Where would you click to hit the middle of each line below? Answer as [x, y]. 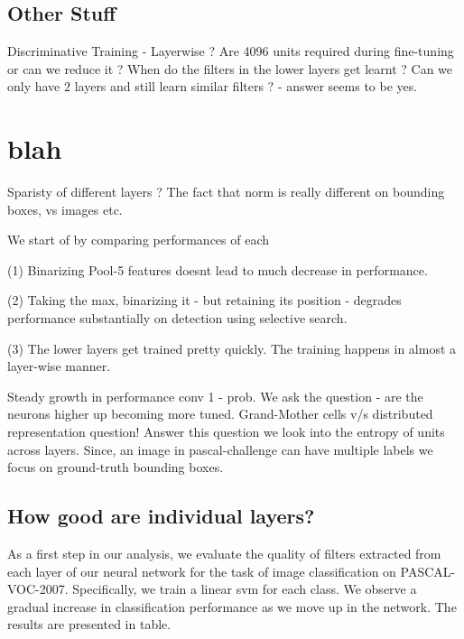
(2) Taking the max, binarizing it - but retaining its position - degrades [204, 300]
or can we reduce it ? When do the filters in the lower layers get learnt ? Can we [230, 68]
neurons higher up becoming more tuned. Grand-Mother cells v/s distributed [220, 414]
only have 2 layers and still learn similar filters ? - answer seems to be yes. [213, 86]
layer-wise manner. [59, 366]
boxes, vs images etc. [65, 209]
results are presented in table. [89, 624]
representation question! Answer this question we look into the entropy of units [226, 432]
